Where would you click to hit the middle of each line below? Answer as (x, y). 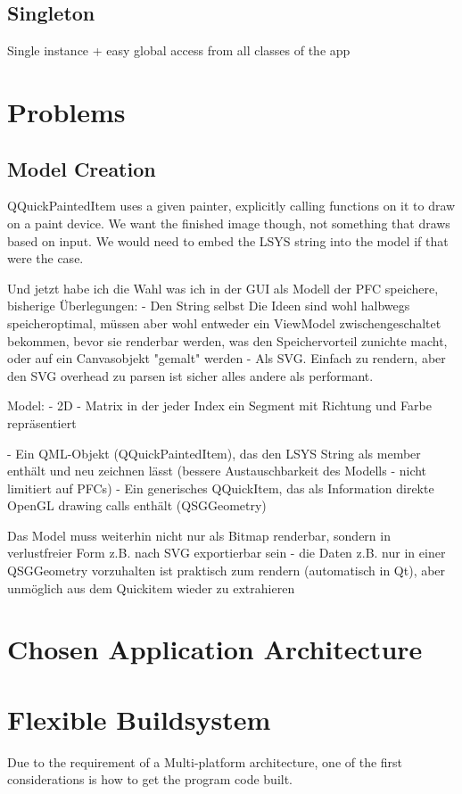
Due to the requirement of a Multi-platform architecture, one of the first (205, 761)
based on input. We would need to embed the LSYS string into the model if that (228, 240)
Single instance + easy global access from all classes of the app (179, 50)
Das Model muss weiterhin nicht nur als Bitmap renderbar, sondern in (199, 535)
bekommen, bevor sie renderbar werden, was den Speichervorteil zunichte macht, (227, 340)
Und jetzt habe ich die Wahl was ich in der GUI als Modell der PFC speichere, (223, 288)
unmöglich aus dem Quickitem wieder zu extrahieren (151, 587)
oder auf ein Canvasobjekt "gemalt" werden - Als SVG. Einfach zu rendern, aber (227, 358)
